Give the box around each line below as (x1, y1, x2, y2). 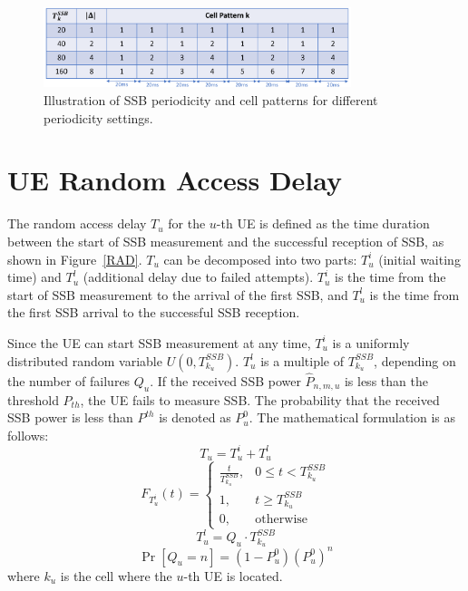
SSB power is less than (7, 408, 133, 427)
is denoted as (159, 408, 231, 427)
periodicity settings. (44, 108, 153, 127)
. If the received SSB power (150, 371, 301, 390)
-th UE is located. (183, 566, 283, 585)
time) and (7, 267, 62, 286)
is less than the (344, 371, 428, 390)
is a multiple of (260, 351, 344, 370)
